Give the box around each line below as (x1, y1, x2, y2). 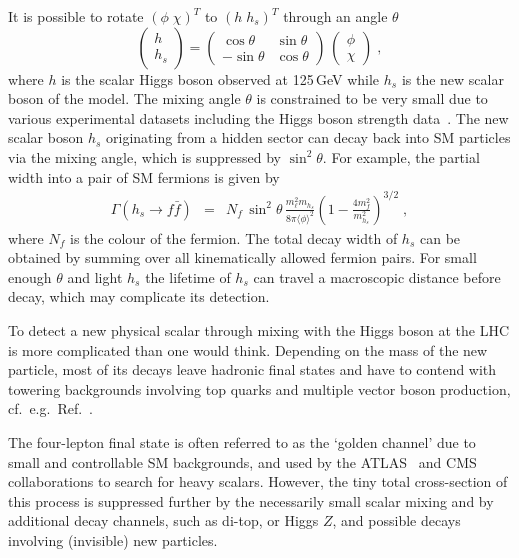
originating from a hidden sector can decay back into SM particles (106, 127, 511, 148)
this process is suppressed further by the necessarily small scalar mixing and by (8, 490, 494, 511)
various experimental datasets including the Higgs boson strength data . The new (8, 107, 509, 128)
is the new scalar (401, 68, 504, 89)
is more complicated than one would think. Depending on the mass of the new (8, 339, 488, 360)
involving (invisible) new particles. (8, 530, 218, 550)
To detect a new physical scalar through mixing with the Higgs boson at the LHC (8, 320, 510, 341)
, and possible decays (332, 510, 461, 531)
